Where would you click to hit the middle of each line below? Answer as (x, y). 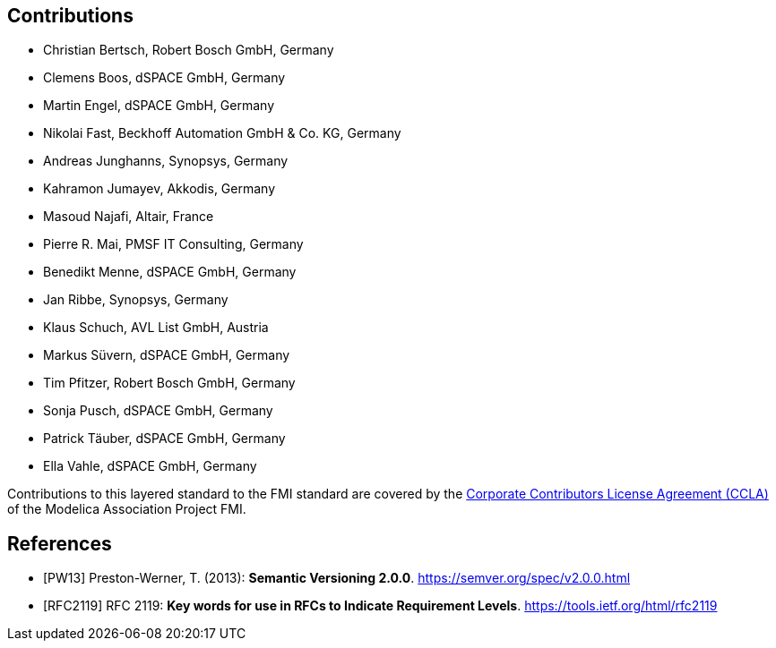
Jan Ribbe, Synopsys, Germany (136, 300)
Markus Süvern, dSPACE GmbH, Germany (167, 355)
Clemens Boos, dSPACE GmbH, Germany (164, 78)
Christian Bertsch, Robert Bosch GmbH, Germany (189, 50)
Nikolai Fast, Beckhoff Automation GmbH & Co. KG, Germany (222, 133)
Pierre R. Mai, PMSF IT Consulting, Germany (173, 244)
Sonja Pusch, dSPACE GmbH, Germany (158, 411)
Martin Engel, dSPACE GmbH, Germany (159, 106)
